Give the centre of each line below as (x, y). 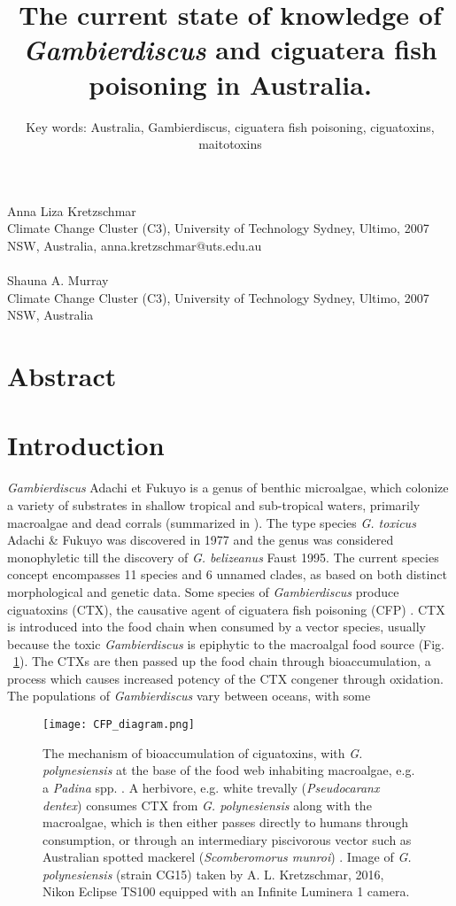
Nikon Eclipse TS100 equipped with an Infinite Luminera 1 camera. (226, 891)
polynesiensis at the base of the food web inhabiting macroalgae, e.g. (229, 770)
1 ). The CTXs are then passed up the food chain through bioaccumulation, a (222, 661)
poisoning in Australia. (230, 84)
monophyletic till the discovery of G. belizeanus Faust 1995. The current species (223, 557)
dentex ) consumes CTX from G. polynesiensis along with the (207, 805)
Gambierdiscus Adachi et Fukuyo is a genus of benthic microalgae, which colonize (228, 488)
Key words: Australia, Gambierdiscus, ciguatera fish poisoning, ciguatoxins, (230, 126)
